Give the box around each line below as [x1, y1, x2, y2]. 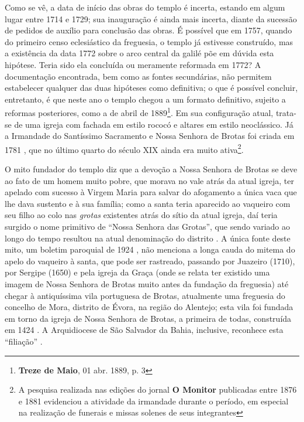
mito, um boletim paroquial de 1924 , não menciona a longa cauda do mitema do [5, 243, 295, 256]
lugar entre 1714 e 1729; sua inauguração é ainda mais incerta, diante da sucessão [5, 12, 297, 25]
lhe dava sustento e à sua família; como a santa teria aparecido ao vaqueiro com [5, 197, 291, 209]
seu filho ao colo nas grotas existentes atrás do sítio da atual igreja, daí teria [5, 209, 278, 221]
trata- [275, 107, 296, 118]
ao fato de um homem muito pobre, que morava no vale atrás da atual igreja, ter [5, 174, 294, 186]
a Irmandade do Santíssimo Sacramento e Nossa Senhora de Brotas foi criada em [5, 130, 295, 142]
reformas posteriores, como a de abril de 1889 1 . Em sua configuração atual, [5, 105, 274, 118]
